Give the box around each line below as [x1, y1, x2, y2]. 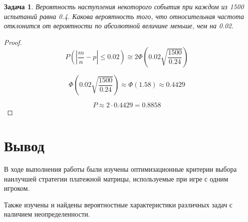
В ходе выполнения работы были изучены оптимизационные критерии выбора [4, 164, 237, 174]
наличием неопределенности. [4, 209, 90, 219]
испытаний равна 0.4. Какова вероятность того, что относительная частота [4, 11, 244, 21]
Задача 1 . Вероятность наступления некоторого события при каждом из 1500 [4, 1, 244, 11]
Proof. [4, 37, 22, 47]
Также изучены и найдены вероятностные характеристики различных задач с [4, 199, 233, 209]
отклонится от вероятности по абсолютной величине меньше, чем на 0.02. [4, 20, 234, 31]
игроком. [4, 183, 30, 193]
